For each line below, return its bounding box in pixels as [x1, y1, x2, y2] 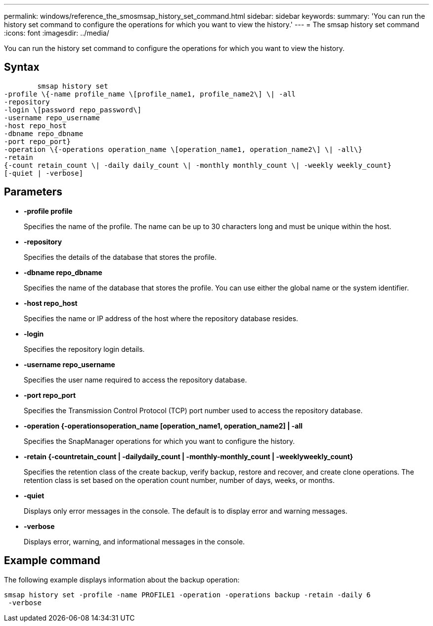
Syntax [4, 61, 40, 74]
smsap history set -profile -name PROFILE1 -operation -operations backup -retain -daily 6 [4, 590, 371, 599]
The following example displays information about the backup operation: [4, 575, 240, 584]
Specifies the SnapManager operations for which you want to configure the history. [24, 436, 295, 445]
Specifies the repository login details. [24, 344, 145, 353]
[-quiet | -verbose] [4, 169, 84, 177]
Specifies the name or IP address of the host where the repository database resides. [24, 314, 299, 323]
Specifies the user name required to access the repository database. [24, 375, 247, 384]
